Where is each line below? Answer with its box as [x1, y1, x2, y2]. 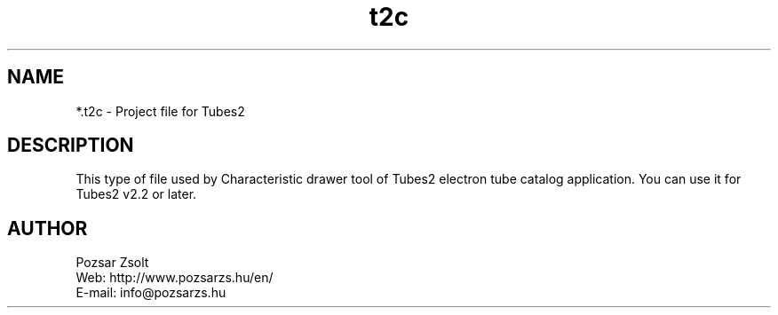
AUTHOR [7, 217, 88, 240]
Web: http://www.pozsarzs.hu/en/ [75, 270, 274, 286]
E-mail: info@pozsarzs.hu [75, 285, 226, 301]
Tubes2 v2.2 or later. [75, 186, 197, 202]
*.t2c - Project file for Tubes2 [75, 103, 245, 119]
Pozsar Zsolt [75, 255, 149, 271]
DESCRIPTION [7, 134, 134, 157]
